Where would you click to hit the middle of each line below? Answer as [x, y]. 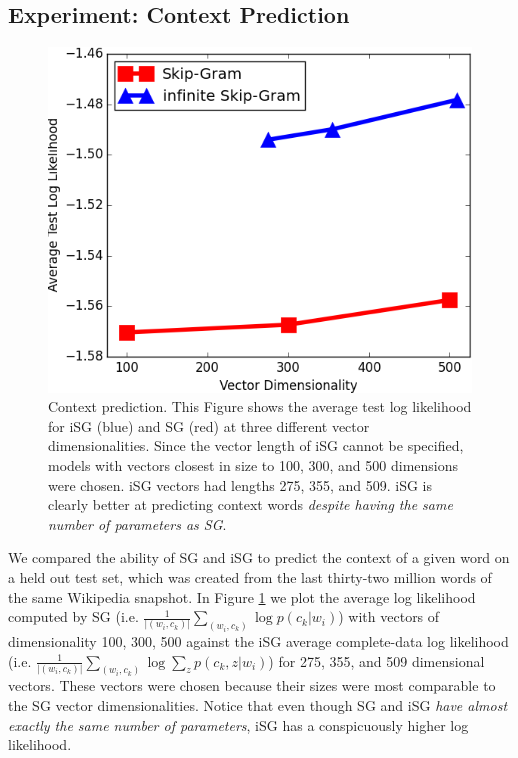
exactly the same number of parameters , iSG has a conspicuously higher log [238, 724]
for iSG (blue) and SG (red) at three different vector [209, 425]
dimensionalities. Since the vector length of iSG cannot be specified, [256, 445]
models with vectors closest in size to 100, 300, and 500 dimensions [253, 464]
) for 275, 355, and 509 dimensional [376, 660]
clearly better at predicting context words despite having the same [250, 504]
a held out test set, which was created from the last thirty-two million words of [250, 576]
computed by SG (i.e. [73, 616]
